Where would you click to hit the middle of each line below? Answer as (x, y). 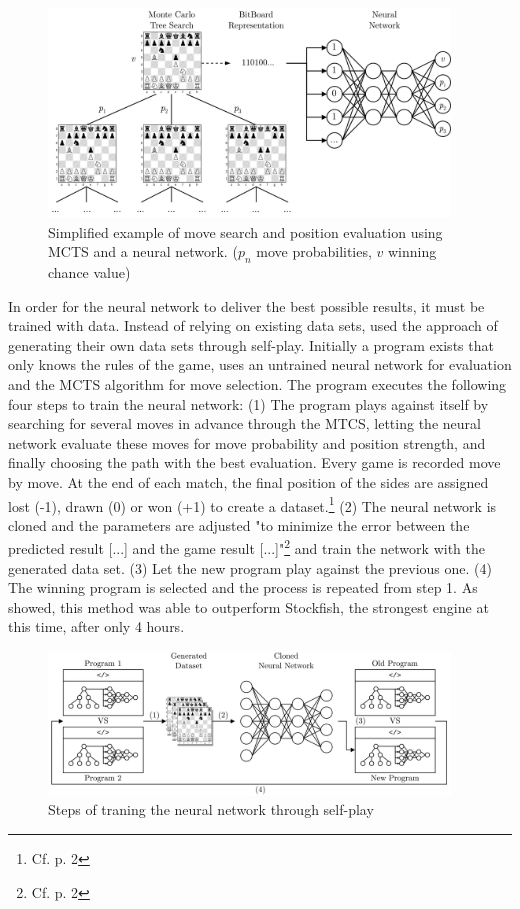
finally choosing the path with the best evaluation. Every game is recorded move (254, 462)
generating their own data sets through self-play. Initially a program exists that (251, 344)
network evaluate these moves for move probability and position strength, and (247, 442)
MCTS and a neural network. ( (143, 251)
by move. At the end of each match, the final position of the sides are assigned (248, 481)
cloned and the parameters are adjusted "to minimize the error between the (239, 524)
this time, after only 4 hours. (96, 626)
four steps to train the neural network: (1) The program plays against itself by (248, 403)
